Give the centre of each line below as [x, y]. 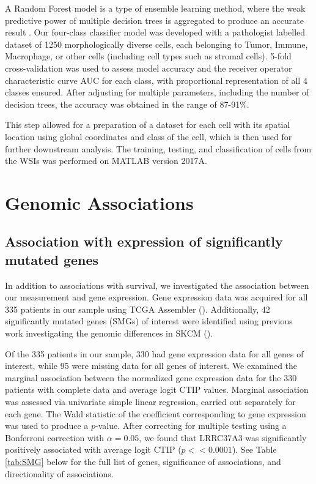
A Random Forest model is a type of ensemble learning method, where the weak [155, 8]
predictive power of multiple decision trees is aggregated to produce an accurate [154, 20]
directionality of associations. [59, 473]
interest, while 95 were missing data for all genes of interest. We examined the [151, 366]
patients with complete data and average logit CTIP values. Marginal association [157, 389]
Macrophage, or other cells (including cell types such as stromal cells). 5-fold [148, 56]
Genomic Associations [99, 202]
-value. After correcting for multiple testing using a [191, 426]
